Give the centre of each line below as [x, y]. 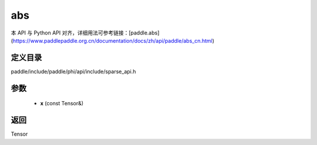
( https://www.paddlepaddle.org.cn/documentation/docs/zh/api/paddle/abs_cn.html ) [112, 40]
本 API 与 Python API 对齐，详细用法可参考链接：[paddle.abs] [85, 33]
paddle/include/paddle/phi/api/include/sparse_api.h [73, 71]
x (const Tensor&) [62, 103]
